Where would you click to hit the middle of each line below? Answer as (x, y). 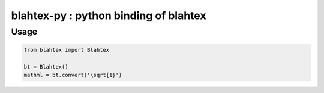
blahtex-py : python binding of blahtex (109, 15)
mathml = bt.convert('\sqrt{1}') (73, 75)
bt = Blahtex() (46, 66)
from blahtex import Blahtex (67, 50)
